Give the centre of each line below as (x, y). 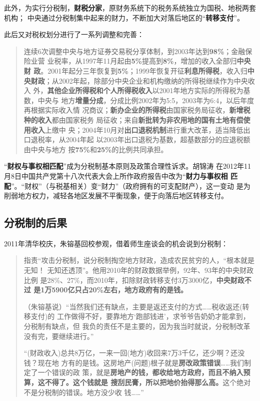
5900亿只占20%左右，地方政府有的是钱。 (119, 290)
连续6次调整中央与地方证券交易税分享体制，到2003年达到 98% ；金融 (134, 51)
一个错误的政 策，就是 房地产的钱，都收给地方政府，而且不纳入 (140, 372)
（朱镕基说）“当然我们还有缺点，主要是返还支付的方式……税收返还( (133, 306)
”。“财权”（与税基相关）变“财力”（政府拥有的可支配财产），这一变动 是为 (131, 185)
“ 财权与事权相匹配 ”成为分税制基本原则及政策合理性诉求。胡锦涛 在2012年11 (127, 166)
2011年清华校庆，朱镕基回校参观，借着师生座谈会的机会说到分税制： (116, 243)
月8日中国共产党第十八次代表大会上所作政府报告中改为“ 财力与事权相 (116, 175)
